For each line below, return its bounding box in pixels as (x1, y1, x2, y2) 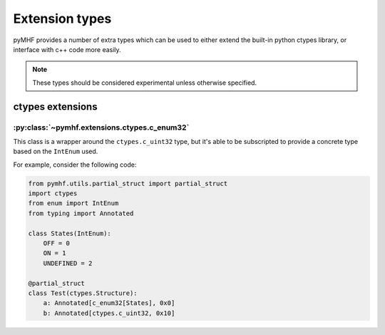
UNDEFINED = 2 (43, 259, 93, 267)
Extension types (13, 11, 112, 26)
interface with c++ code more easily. (13, 45, 121, 53)
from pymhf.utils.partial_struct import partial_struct (28, 179, 228, 187)
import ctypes (28, 190, 78, 197)
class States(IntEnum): (28, 229, 112, 237)
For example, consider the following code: (13, 160, 137, 169)
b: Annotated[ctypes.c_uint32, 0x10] (43, 309, 175, 317)
